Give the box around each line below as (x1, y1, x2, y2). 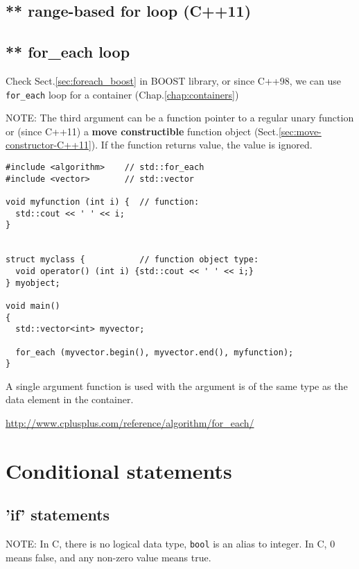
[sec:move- (278, 124, 322, 138)
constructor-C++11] (6, 137, 91, 152)
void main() (6, 300, 60, 311)
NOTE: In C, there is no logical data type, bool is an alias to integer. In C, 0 (6, 536, 335, 551)
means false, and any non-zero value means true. (6, 550, 211, 564)
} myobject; (6, 278, 60, 288)
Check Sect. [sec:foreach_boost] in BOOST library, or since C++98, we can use (6, 73, 342, 87)
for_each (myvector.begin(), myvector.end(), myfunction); (15, 347, 294, 357)
